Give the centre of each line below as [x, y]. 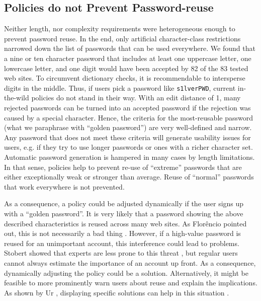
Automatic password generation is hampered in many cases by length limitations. [129, 157]
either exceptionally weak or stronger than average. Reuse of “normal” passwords [129, 177]
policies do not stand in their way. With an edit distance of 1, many [136, 98]
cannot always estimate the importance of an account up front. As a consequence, [130, 262]
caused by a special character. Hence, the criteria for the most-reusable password [128, 117]
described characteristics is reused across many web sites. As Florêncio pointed [125, 223]
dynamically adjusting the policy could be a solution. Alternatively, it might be [126, 273]
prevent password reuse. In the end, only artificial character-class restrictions [122, 38]
